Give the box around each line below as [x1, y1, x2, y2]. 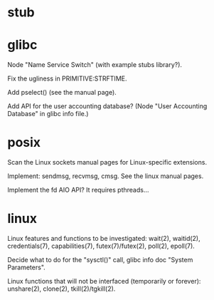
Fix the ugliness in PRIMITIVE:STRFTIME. [7, 74, 127, 83]
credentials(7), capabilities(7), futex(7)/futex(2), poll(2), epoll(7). [7, 242, 196, 250]
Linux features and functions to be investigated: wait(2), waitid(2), [7, 234, 200, 242]
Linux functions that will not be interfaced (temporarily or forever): [7, 277, 201, 285]
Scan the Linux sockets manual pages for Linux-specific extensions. [7, 158, 208, 167]
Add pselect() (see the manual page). [7, 88, 117, 97]
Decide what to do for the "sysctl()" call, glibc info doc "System [7, 256, 193, 264]
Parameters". [7, 263, 46, 271]
